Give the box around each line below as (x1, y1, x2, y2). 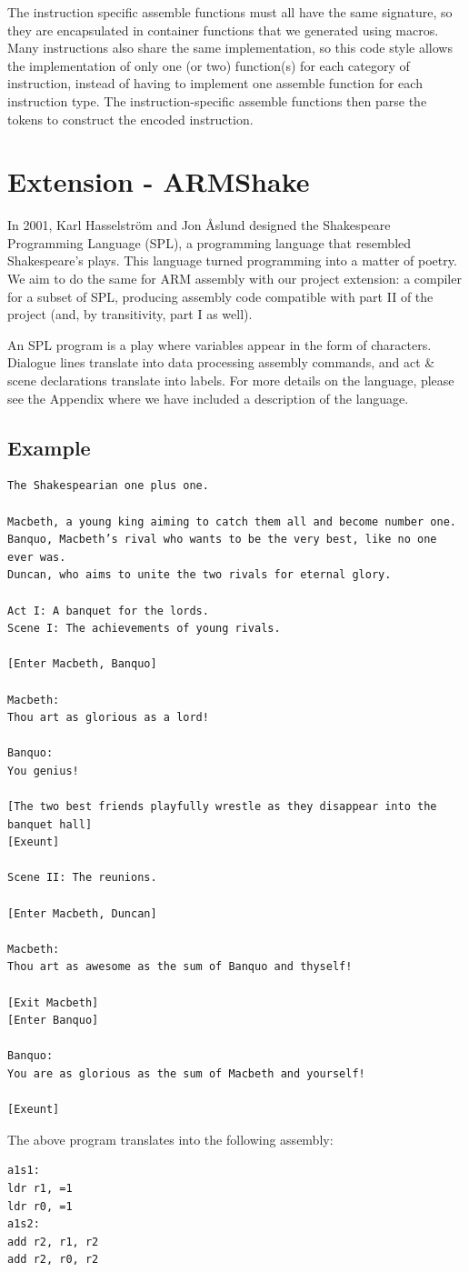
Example (7, 433, 91, 461)
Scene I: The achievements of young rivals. (7, 622, 281, 636)
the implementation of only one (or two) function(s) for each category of (7, 55, 410, 75)
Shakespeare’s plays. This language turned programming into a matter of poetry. (7, 251, 457, 270)
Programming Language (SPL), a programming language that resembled (7, 233, 412, 252)
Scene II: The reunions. (7, 871, 157, 885)
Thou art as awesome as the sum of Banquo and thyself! (7, 960, 353, 974)
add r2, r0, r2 (7, 1253, 99, 1267)
